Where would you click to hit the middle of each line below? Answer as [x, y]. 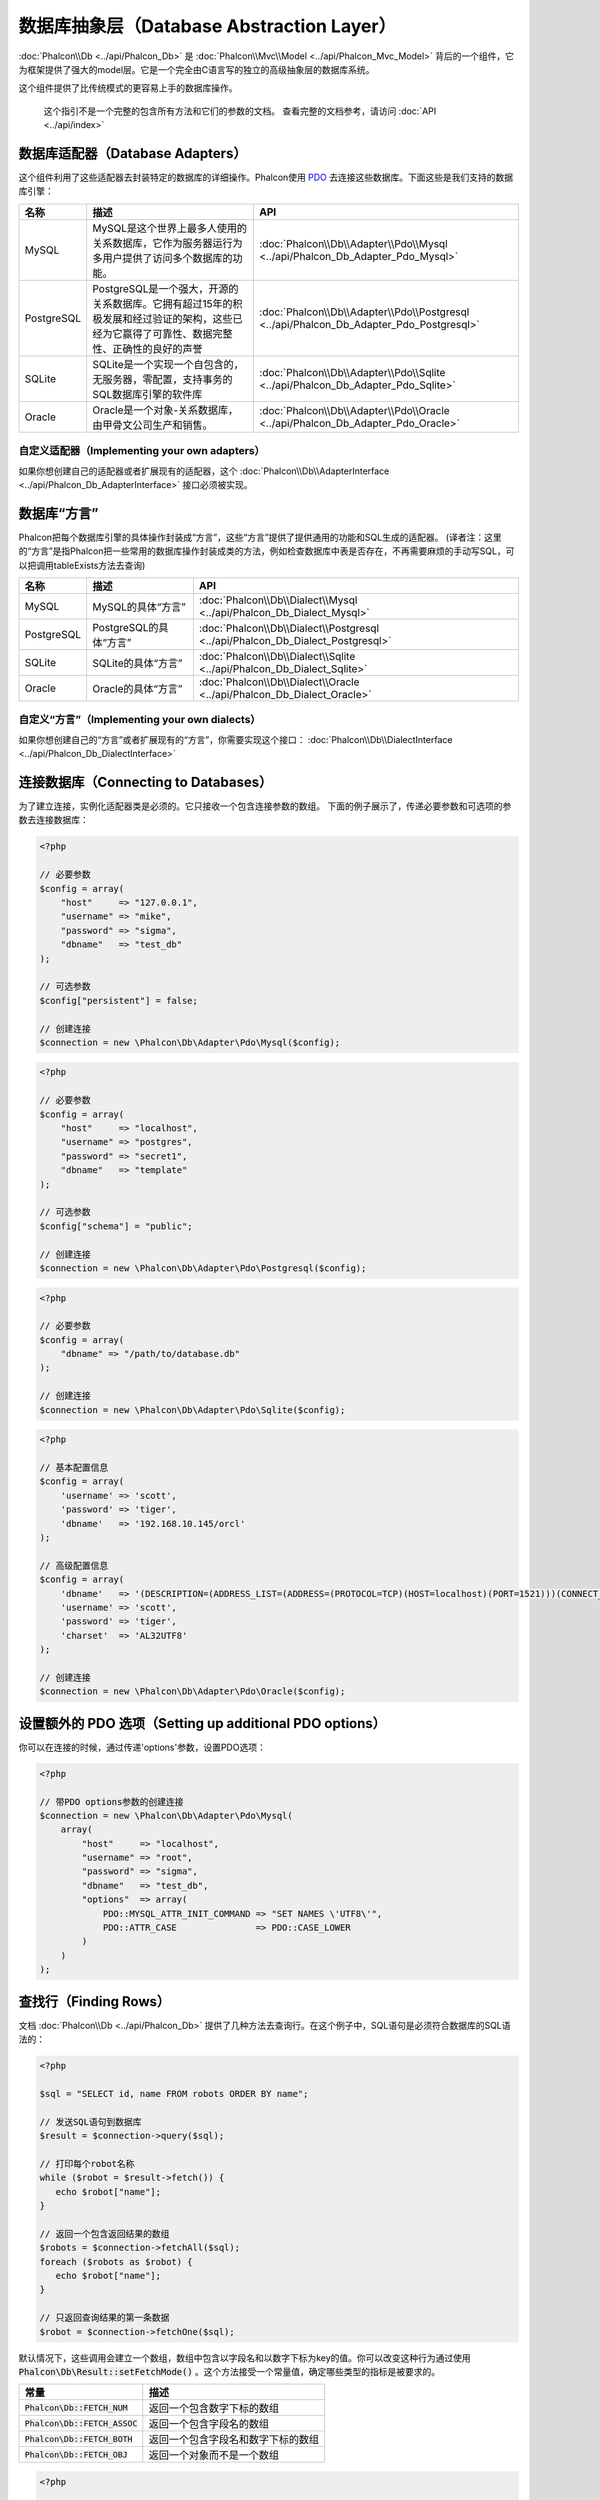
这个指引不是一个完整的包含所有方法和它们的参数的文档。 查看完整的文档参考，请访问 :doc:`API [240, 111]
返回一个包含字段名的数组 [209, 2424]
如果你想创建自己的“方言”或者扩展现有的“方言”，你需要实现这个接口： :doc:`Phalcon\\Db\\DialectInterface [235, 739]
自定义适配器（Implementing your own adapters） [141, 451]
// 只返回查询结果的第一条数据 [104, 2318]
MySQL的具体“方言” [139, 607]
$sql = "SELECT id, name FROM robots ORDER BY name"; [174, 2093]
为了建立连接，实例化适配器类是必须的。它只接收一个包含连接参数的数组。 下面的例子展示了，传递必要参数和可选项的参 [265, 806]
